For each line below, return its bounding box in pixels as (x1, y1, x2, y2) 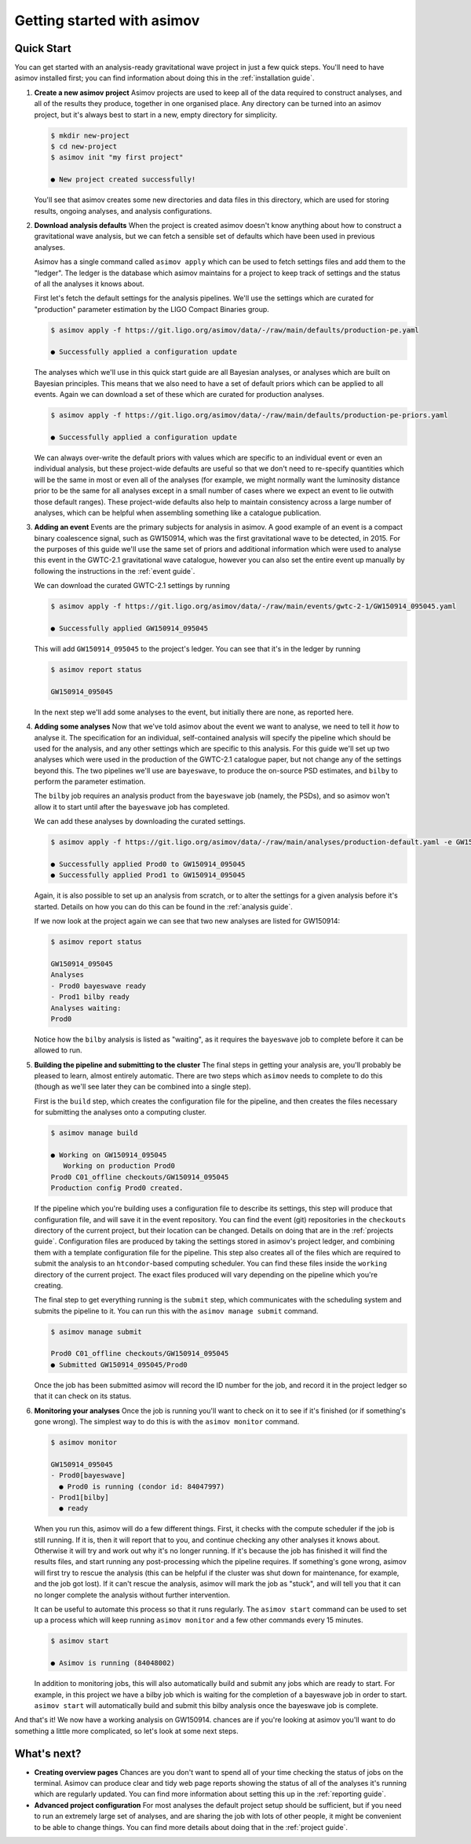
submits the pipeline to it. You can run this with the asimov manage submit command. (34, 1306, 319, 1316)
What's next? (14, 1747, 82, 1760)
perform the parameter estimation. (34, 777, 146, 786)
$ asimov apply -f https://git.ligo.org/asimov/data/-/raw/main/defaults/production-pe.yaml (50, 325, 419, 334)
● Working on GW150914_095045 (50, 1151, 167, 1159)
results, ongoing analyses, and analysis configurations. (34, 206, 212, 215)
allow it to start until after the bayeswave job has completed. (34, 802, 230, 811)
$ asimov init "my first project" (50, 153, 184, 162)
